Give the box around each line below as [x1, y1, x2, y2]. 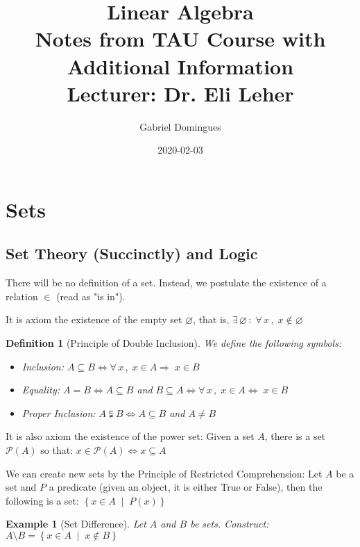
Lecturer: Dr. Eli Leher [67, 79, 294, 107]
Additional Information [67, 51, 294, 80]
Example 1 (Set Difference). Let [6, 516, 146, 531]
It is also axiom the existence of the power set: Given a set [6, 429, 255, 443]
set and [6, 480, 37, 494]
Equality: [22, 382, 60, 397]
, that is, [193, 312, 230, 327]
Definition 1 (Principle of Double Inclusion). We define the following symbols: [6, 336, 342, 350]
